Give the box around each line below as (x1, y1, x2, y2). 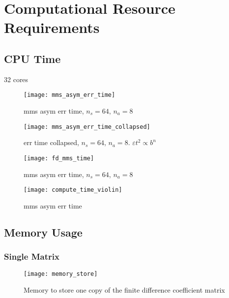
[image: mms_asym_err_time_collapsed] (24, 123, 150, 130)
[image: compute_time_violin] (24, 186, 122, 194)
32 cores (4, 74, 29, 84)
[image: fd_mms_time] (24, 154, 94, 162)
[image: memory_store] (24, 270, 98, 278)
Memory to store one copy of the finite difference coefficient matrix (24, 285, 225, 295)
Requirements (4, 17, 100, 37)
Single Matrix (4, 250, 59, 263)
